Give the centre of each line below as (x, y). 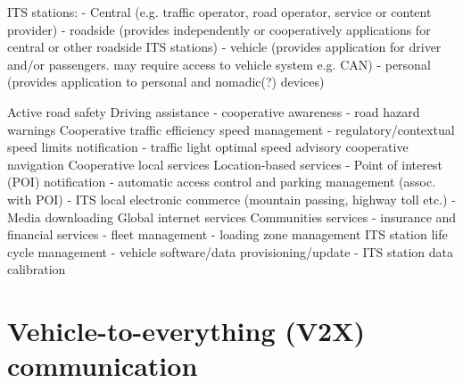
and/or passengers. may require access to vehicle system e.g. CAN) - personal (219, 64)
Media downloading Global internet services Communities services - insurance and (232, 216)
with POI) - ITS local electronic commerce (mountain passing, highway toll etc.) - (231, 199)
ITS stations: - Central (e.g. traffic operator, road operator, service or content (219, 12)
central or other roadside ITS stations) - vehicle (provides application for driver (224, 47)
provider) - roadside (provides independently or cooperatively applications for (219, 29)
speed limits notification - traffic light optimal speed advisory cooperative (208, 147)
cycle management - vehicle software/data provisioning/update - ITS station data (231, 251)
